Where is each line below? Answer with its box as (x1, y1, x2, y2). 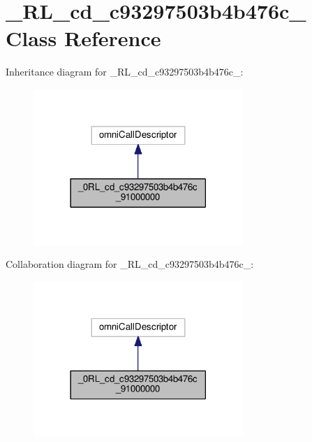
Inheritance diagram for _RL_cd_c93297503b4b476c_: (6, 64, 244, 79)
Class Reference (6, 24, 161, 52)
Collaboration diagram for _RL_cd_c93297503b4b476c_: (6, 257, 254, 271)
